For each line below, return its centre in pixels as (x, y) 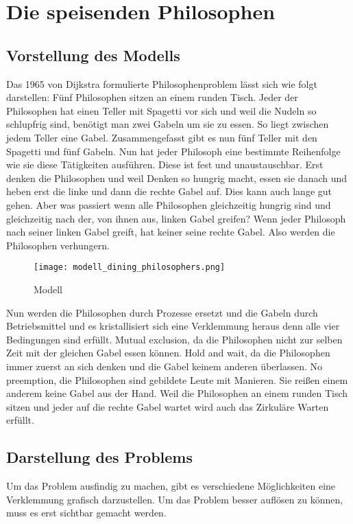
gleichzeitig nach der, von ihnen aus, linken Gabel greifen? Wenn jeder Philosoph (176, 218)
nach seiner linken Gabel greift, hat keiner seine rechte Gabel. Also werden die (171, 232)
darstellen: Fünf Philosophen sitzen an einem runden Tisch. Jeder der (152, 97)
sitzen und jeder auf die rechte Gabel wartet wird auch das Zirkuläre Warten (168, 406)
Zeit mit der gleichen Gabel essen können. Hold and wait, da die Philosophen (168, 353)
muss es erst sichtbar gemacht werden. (86, 513)
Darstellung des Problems (99, 457)
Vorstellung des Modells (93, 55)
